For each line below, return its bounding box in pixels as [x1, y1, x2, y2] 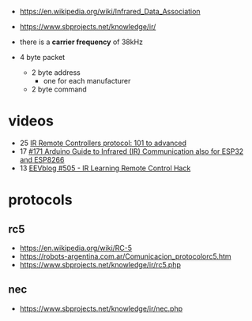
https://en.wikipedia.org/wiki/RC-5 [19, 243, 133, 252]
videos [8, 112, 54, 130]
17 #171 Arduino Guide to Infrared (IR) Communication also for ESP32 [19, 146, 244, 156]
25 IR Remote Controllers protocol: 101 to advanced [19, 138, 187, 147]
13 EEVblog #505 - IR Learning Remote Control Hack [19, 163, 191, 173]
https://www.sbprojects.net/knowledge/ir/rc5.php [19, 259, 182, 269]
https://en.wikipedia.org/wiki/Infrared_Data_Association [19, 7, 201, 16]
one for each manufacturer [43, 77, 131, 85]
